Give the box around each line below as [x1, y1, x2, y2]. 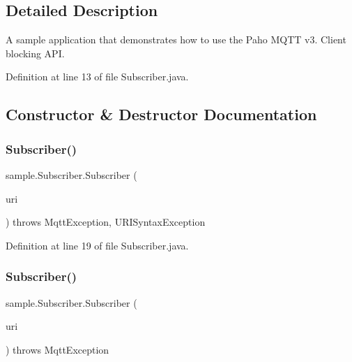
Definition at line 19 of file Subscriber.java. [6, 238, 189, 252]
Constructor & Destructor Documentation [6, 103, 317, 125]
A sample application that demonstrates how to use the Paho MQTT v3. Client [6, 32, 346, 47]
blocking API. [6, 45, 65, 60]
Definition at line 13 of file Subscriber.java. [6, 69, 189, 84]
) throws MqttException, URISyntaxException [6, 215, 206, 229]
